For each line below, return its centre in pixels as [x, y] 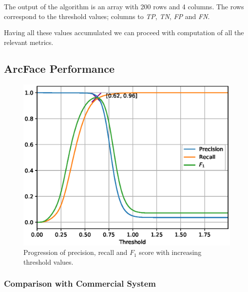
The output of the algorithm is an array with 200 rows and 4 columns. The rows [124, 6]
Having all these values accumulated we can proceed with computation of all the [124, 32]
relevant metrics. [29, 42]
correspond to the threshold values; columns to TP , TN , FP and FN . [107, 16]
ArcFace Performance [59, 68]
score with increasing [170, 252]
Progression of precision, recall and [76, 252]
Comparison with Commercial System [80, 283]
